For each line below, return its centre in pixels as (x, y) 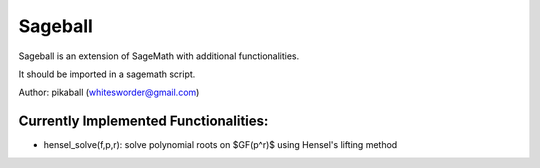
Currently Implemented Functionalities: (143, 121)
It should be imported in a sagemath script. (107, 74)
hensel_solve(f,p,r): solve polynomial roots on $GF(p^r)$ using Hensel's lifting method (220, 145)
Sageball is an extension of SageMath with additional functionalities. (159, 56)
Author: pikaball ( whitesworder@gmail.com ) (109, 92)
